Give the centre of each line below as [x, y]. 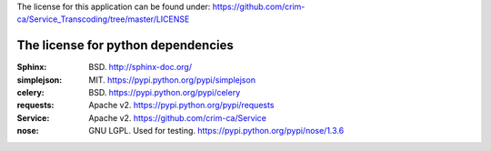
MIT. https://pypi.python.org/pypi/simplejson [172, 80]
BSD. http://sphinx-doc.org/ [140, 67]
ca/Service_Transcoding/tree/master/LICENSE [103, 19]
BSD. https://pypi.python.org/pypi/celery [165, 93]
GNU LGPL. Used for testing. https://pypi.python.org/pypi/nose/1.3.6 [216, 131]
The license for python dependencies [125, 45]
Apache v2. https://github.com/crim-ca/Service [178, 117]
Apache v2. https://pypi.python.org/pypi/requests [181, 106]
